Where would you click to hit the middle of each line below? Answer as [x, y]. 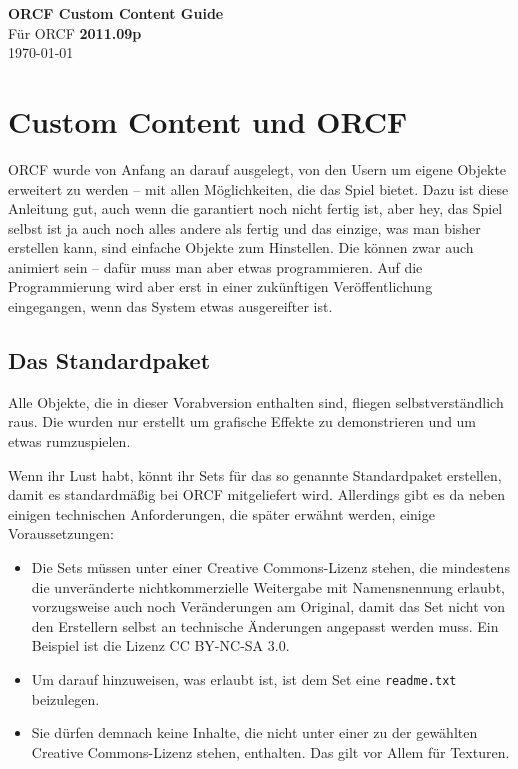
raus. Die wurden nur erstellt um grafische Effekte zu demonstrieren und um [242, 421]
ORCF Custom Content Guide [116, 13]
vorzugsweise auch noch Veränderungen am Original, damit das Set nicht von [268, 606]
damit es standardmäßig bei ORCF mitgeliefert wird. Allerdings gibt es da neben [257, 494]
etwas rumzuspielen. [69, 441]
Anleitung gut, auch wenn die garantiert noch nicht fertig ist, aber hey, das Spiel [255, 208]
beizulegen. [65, 698]
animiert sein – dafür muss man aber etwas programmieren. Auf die [215, 266]
